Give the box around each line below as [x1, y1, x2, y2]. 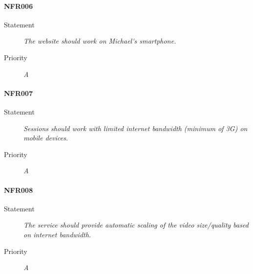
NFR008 [4, 184, 33, 195]
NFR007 [4, 88, 33, 98]
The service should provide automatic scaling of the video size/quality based [23, 220, 249, 230]
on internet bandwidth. [23, 229, 91, 239]
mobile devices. [23, 133, 68, 143]
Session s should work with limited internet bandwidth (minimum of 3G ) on [23, 123, 248, 133]
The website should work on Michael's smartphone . [23, 36, 176, 46]
